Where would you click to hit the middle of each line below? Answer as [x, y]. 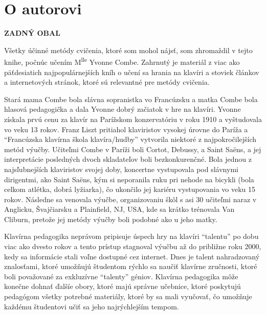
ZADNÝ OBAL [32, 33]
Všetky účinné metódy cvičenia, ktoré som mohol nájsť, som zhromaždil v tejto [128, 50]
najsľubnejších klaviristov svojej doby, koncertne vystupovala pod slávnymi [121, 169]
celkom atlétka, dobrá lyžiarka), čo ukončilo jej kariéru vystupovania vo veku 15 [130, 189]
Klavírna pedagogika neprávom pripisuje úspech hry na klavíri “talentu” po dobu [131, 236]
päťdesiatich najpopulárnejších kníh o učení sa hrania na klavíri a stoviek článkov [132, 72]
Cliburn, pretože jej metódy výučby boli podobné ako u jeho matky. [111, 219]
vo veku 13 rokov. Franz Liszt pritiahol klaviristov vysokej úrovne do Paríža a [126, 129]
